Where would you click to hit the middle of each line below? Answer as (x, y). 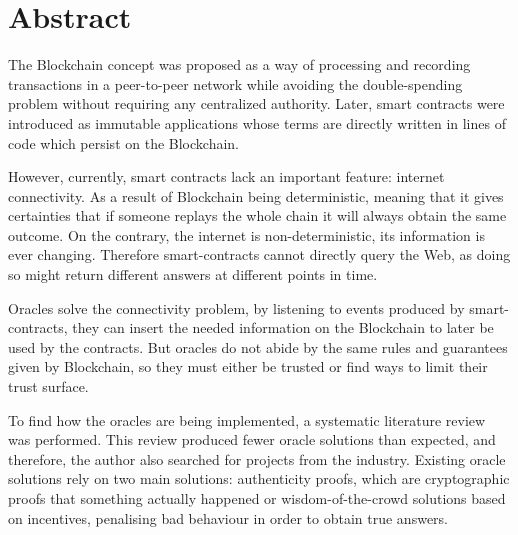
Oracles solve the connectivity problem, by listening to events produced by (236, 307)
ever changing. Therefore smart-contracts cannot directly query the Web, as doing (259, 254)
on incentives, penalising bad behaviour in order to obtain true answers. (228, 517)
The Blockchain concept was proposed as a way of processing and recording (239, 64)
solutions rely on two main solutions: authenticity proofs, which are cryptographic (259, 478)
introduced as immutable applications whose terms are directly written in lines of (257, 122)
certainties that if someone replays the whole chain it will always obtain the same (257, 215)
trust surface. (48, 386)
